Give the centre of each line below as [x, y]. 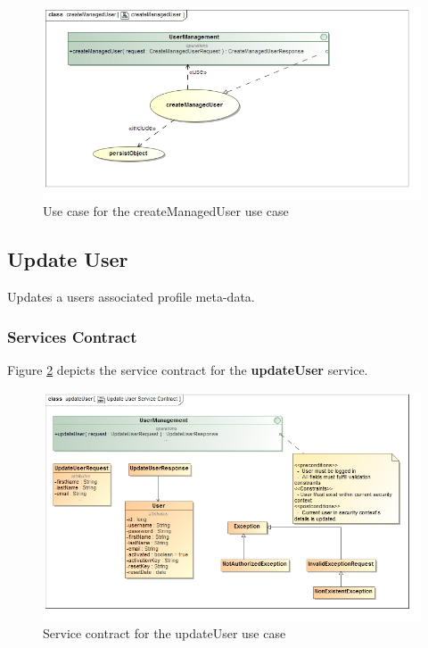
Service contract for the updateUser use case [165, 632]
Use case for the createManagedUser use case [166, 211]
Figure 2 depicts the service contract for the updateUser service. [188, 370]
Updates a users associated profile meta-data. [131, 297]
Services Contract [72, 336]
